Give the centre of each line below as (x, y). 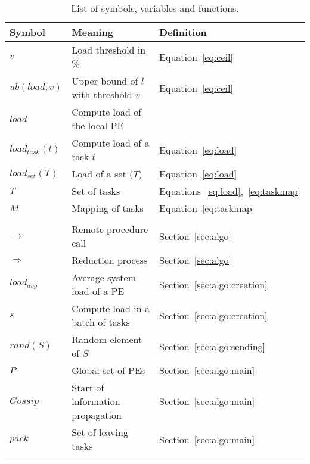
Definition (183, 32)
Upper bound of (105, 81)
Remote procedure (110, 229)
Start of (88, 387)
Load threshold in (109, 50)
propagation (97, 415)
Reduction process (110, 260)
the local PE (98, 125)
